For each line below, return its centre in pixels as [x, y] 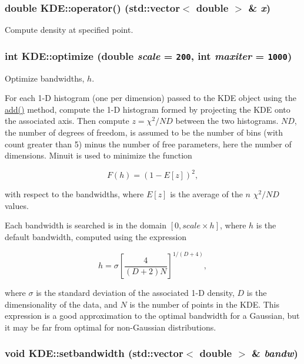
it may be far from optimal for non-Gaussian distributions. [111, 327]
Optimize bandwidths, [45, 78]
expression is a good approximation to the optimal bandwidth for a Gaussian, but [152, 316]
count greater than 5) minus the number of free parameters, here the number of [148, 144]
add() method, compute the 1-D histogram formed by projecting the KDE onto [148, 109]
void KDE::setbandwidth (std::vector [94, 353]
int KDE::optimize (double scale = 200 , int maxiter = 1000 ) [148, 55]
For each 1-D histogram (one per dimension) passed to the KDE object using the [151, 98]
